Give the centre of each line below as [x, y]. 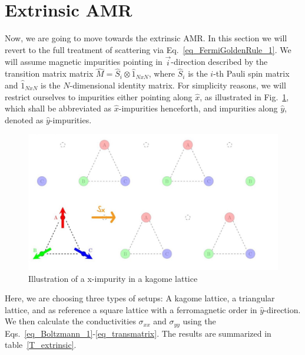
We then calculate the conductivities [70, 321]
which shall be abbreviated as [58, 108]
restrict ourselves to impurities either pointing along [99, 96]
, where [162, 73]
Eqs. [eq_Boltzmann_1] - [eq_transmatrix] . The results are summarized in [138, 333]
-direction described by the [219, 62]
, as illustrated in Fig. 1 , [244, 96]
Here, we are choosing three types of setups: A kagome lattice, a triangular [140, 298]
